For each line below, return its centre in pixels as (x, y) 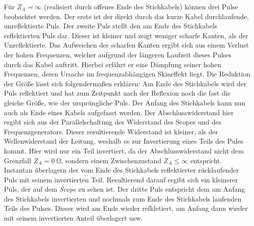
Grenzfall (18, 160)
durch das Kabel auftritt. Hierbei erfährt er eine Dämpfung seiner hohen (113, 64)
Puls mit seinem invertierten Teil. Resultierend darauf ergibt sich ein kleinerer (121, 179)
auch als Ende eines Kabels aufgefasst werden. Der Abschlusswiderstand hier (119, 112)
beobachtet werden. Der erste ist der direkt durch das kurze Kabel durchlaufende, (127, 16)
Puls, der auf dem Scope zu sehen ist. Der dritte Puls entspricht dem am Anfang (125, 189)
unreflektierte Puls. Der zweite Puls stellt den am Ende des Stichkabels (111, 26)
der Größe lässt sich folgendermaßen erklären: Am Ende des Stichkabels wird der (125, 83)
